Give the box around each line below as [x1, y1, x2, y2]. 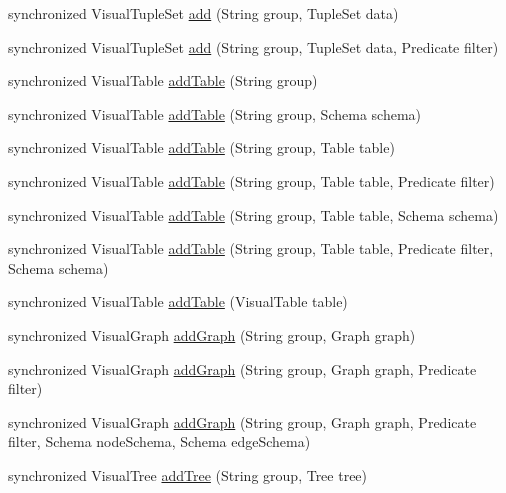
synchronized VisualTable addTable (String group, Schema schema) [8, 103, 421, 124]
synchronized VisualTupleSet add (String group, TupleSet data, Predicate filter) [8, 36, 499, 57]
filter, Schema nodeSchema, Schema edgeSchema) [8, 431, 311, 452]
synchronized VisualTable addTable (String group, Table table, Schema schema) [8, 204, 499, 225]
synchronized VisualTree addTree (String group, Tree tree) [8, 464, 368, 485]
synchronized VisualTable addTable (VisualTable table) [8, 291, 348, 312]
